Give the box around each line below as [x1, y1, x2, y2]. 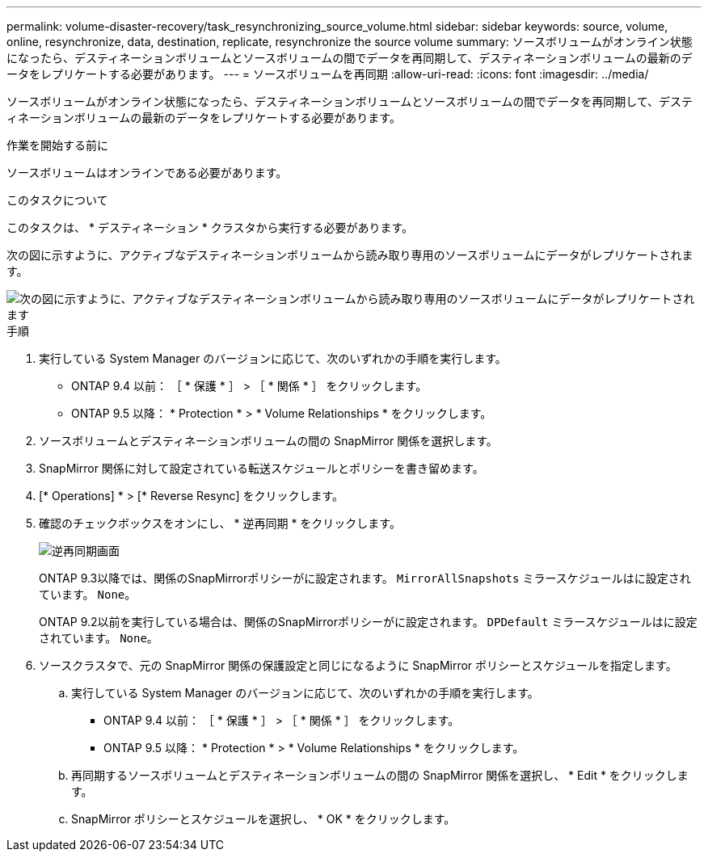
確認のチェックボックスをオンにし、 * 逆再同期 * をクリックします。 [39, 516, 401, 530]
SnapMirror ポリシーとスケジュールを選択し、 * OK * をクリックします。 [71, 812, 456, 826]
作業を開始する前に [6, 138, 108, 152]
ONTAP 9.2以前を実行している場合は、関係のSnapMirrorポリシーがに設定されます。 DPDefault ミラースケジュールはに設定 [39, 615, 697, 629]
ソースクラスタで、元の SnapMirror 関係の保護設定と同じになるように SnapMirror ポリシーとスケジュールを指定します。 [39, 658, 677, 672]
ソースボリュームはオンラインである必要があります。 [6, 166, 288, 179]
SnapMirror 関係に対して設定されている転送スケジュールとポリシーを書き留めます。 [39, 461, 484, 475]
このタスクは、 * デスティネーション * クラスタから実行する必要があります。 [6, 221, 413, 234]
